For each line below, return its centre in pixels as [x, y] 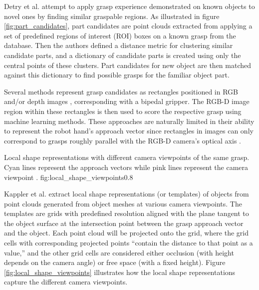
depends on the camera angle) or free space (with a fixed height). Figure [115, 262]
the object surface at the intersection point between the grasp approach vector [124, 223]
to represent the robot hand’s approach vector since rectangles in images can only [129, 131]
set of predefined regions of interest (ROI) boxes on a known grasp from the [120, 35]
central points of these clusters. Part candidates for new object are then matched [128, 65]
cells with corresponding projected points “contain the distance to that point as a [129, 243]
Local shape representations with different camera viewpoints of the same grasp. [127, 157]
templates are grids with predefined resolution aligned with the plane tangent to [127, 213]
